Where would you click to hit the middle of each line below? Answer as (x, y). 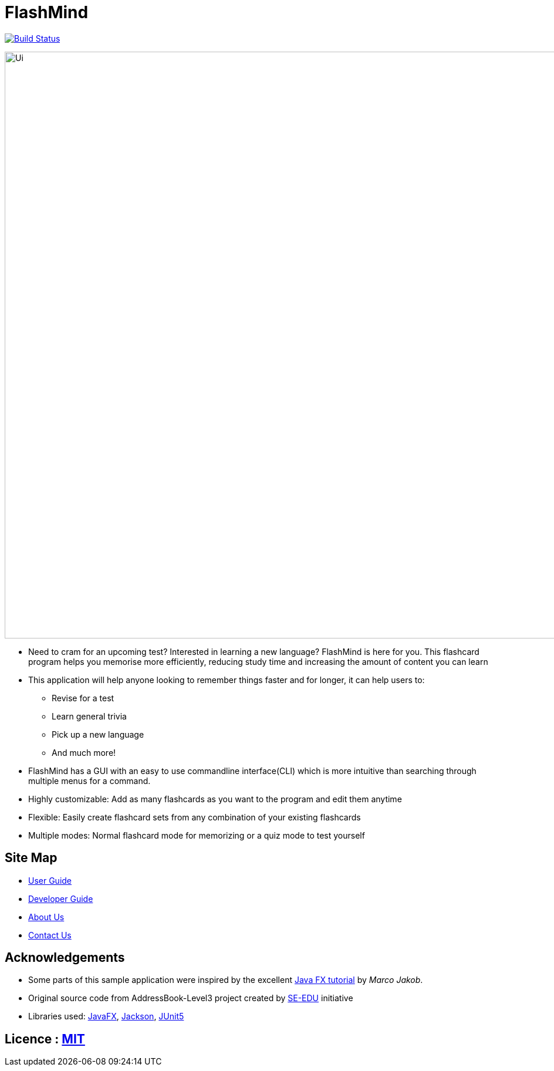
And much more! (84, 752)
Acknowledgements (65, 958)
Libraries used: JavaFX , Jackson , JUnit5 (106, 1016)
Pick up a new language (98, 734)
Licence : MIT (45, 1039)
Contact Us (50, 935)
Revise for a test (83, 698)
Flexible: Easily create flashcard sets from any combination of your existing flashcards (195, 817)
